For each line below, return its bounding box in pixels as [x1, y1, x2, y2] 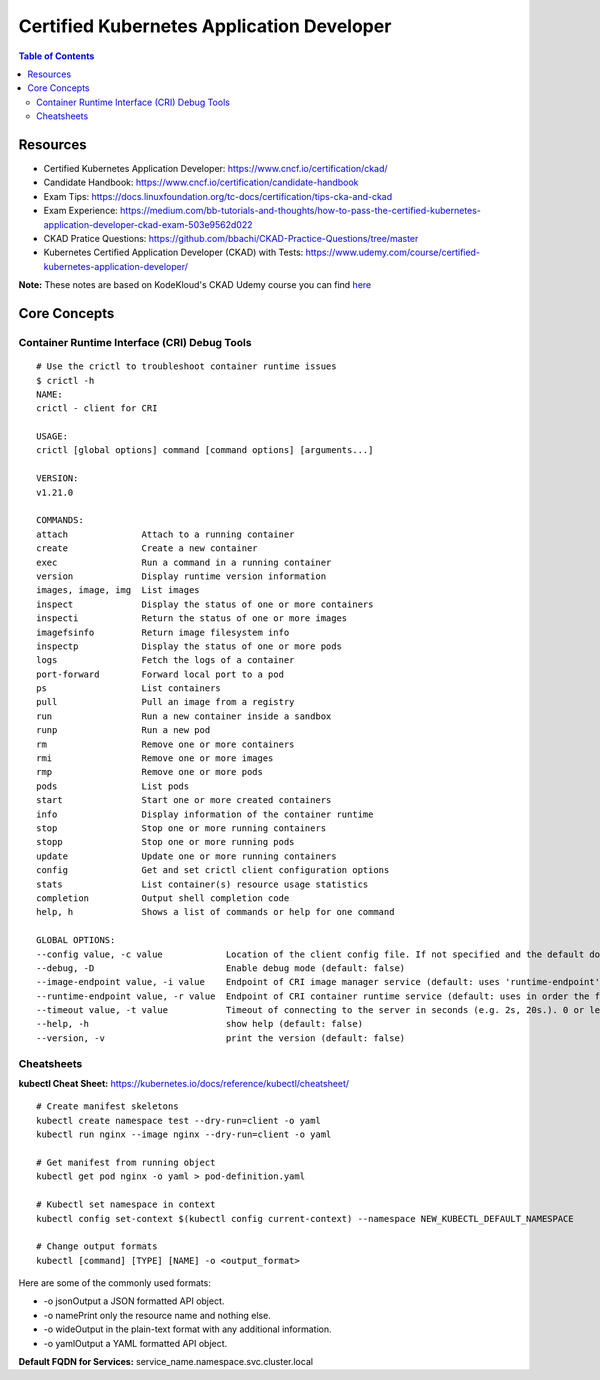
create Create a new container [36, 543, 259, 554]
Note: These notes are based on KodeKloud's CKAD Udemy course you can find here [18, 279, 372, 291]
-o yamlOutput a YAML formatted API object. [43, 1337, 228, 1349]
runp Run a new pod [36, 725, 211, 736]
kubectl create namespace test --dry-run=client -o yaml [36, 1115, 322, 1126]
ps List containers [36, 683, 222, 694]
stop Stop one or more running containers [36, 823, 327, 834]
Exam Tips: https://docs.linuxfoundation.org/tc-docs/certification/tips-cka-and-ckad [43, 190, 393, 202]
